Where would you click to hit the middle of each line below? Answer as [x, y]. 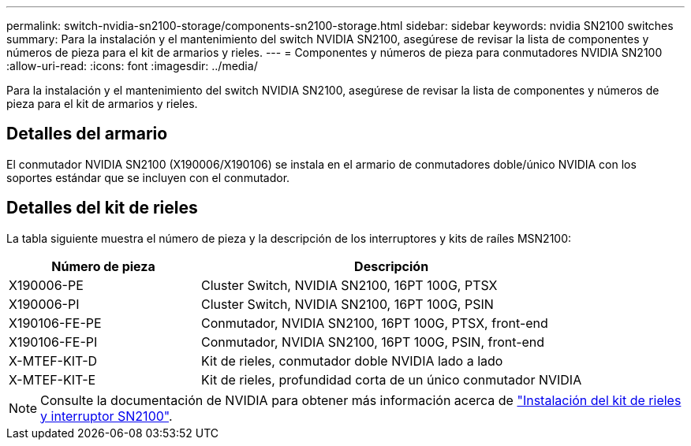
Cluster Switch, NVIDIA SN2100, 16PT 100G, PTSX [349, 285]
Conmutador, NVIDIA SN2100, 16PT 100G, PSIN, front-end [373, 342]
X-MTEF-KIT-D [53, 361]
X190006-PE [46, 285]
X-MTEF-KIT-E [52, 379]
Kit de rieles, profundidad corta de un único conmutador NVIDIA [392, 379]
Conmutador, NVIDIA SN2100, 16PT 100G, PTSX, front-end [375, 323]
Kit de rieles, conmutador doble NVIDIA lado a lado [352, 361]
